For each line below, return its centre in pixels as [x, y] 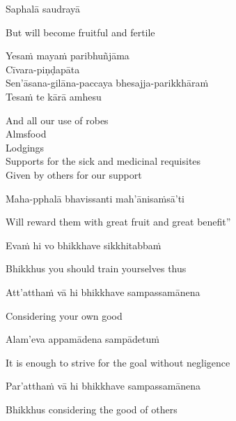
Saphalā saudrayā [43, 8]
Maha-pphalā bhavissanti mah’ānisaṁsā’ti [95, 198]
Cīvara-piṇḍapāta [43, 69]
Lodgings [25, 147]
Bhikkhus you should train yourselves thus [96, 268]
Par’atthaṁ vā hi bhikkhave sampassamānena [103, 386]
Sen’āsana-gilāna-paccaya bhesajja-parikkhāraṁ [107, 83]
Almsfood [26, 134]
